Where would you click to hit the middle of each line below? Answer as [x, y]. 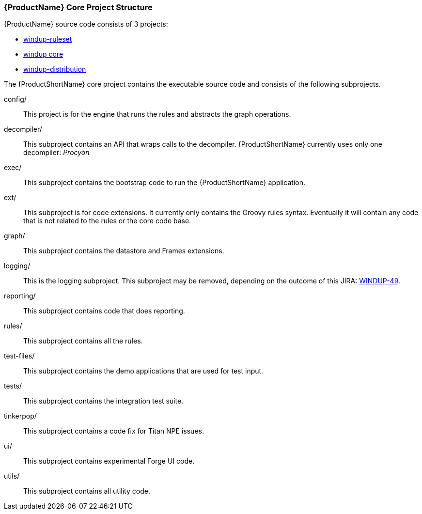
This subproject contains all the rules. [83, 341]
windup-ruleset [48, 39]
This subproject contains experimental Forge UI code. [109, 461]
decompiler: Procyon [56, 153]
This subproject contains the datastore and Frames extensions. [124, 251]
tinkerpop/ [20, 416]
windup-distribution [55, 69]
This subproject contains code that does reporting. [104, 311]
